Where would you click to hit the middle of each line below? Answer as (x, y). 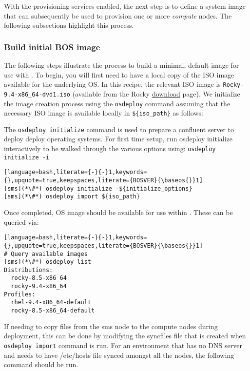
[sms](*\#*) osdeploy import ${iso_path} (72, 197)
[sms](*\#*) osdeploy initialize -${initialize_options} (98, 188)
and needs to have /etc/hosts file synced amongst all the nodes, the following (119, 355)
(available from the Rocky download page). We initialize (156, 93)
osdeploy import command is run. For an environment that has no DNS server (123, 345)
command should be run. (41, 364)
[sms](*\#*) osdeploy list (48, 262)
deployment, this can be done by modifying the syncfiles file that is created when (125, 336)
